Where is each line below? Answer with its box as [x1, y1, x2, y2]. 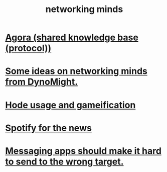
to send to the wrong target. [5, 156, 124, 167]
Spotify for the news [5, 122, 92, 134]
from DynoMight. [5, 76, 78, 88]
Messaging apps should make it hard [5, 145, 162, 156]
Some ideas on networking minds [5, 65, 148, 77]
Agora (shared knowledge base [5, 32, 139, 43]
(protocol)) [5, 43, 52, 54]
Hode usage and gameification [5, 99, 136, 111]
